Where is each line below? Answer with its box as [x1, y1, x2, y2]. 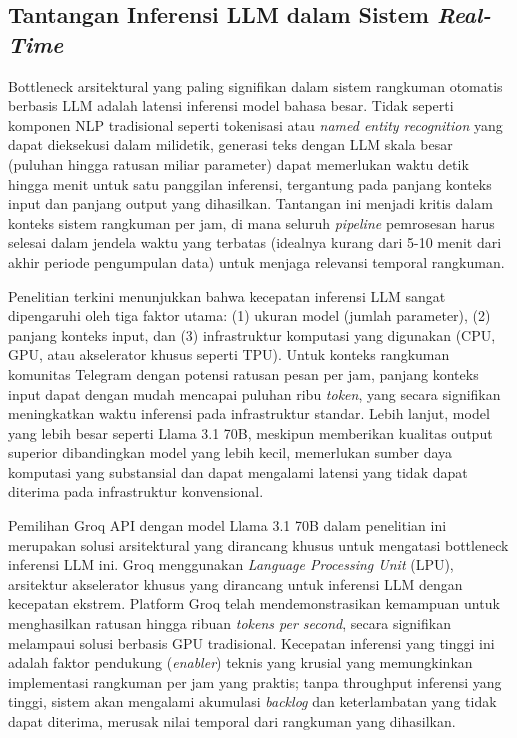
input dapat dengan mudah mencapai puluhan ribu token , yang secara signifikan [8, 383, 501, 404]
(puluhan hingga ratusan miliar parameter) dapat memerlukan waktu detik [8, 153, 469, 174]
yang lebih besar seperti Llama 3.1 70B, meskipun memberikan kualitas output [8, 422, 493, 443]
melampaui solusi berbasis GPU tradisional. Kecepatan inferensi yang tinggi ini [8, 632, 495, 653]
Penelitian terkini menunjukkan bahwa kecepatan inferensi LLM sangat [8, 285, 446, 306]
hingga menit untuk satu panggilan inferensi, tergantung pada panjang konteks [8, 173, 492, 194]
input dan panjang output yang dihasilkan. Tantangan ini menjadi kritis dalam [8, 193, 493, 214]
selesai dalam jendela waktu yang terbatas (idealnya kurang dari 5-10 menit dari [8, 232, 502, 253]
